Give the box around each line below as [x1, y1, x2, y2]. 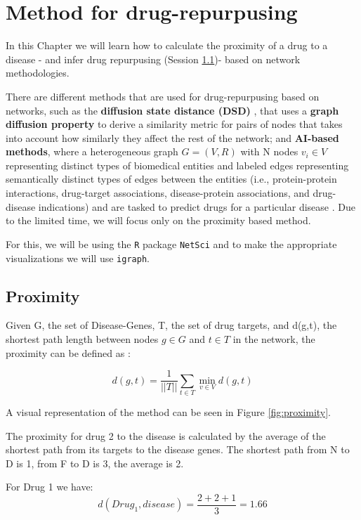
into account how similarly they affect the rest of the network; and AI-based [6, 130, 339, 145]
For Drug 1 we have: [6, 479, 93, 494]
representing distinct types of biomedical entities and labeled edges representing [6, 157, 349, 172]
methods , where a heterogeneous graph [6, 144, 178, 159]
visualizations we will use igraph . [6, 250, 150, 265]
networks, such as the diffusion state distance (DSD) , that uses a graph [6, 103, 339, 117]
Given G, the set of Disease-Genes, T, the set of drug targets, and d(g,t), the [6, 318, 337, 332]
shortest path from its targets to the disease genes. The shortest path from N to [6, 442, 350, 457]
